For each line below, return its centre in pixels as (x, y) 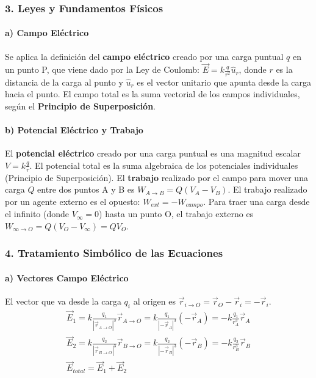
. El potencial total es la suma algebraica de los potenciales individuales (164, 165)
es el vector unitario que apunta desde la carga (224, 82)
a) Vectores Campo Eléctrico (67, 277)
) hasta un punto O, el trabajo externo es (176, 214)
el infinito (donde (37, 214)
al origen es (154, 301)
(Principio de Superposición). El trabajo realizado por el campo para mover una (156, 177)
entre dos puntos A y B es (86, 189)
